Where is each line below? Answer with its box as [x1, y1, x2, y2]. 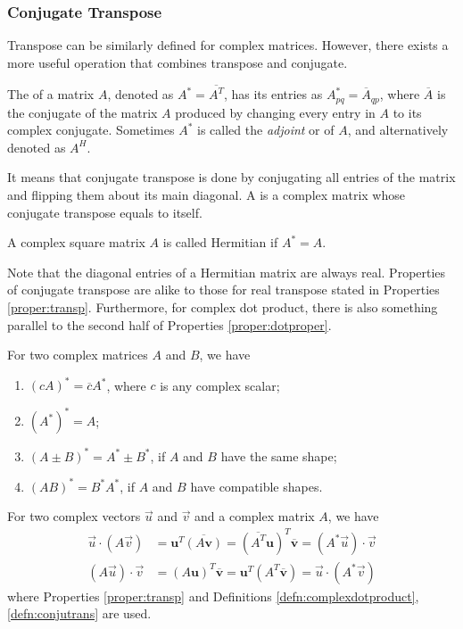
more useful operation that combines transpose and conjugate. [7, 53, 348, 71]
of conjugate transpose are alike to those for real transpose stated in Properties [7, 280, 440, 299]
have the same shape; [220, 446, 337, 465]
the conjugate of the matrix [7, 103, 158, 121]
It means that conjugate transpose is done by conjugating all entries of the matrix [7, 168, 456, 186]
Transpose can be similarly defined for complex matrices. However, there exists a [7, 36, 449, 54]
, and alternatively [347, 120, 449, 139]
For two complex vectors [7, 507, 141, 526]
